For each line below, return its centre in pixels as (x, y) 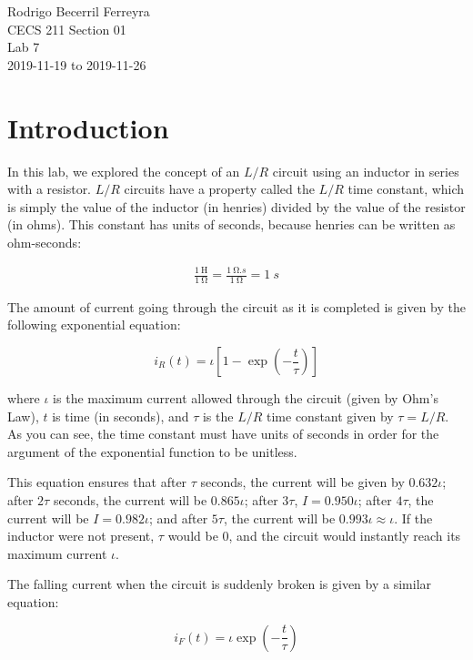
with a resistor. (50, 189)
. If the (413, 518)
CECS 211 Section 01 (67, 29)
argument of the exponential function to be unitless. (152, 451)
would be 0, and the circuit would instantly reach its (314, 536)
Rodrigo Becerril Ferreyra (79, 11)
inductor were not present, (81, 536)
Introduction (88, 127)
